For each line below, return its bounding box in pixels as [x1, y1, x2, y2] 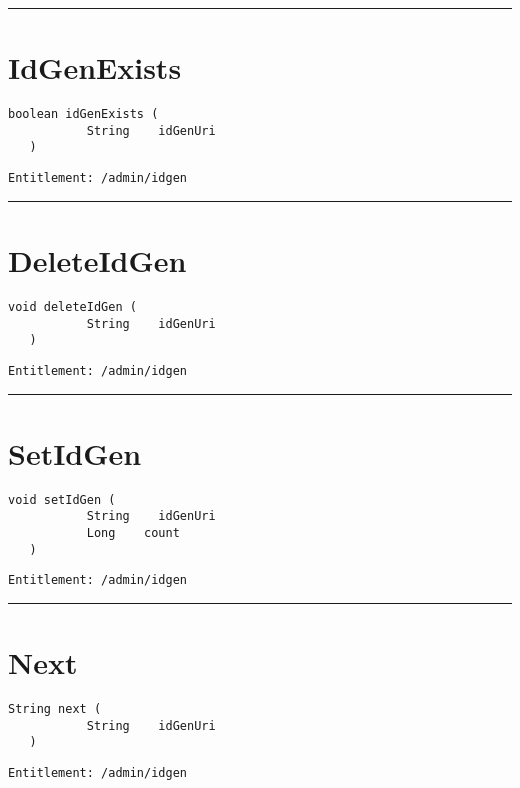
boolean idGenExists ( [8, 107, 159, 122]
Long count [86, 525, 180, 540]
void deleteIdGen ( [8, 299, 137, 314]
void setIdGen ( [8, 492, 116, 507]
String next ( [8, 702, 102, 717]
